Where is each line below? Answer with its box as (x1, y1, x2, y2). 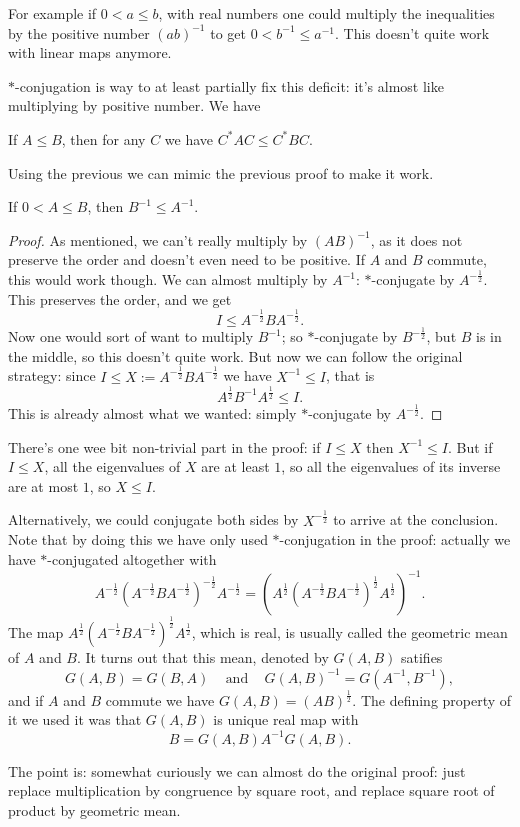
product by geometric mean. (8, 799, 181, 820)
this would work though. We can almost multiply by (8, 269, 328, 290)
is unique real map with (213, 709, 359, 730)
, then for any (61, 128, 146, 149)
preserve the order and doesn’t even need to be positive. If (8, 249, 365, 270)
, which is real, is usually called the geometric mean (191, 622, 508, 643)
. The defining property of (352, 689, 512, 710)
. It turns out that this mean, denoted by (77, 647, 329, 668)
